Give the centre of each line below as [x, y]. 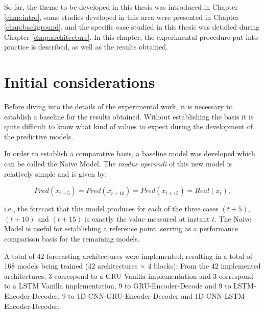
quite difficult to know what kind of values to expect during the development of [129, 126]
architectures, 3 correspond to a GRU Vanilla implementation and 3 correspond [129, 275]
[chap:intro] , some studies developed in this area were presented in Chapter [122, 17]
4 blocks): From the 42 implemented [204, 266]
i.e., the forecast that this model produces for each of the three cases [111, 209]
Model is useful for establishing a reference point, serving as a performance [121, 228]
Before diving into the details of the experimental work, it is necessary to [118, 106]
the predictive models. [39, 136]
